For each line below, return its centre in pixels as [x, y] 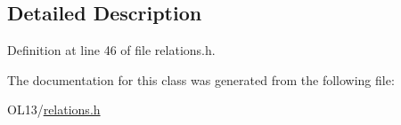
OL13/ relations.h [54, 109]
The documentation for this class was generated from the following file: [201, 79]
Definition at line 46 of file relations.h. [111, 50]
